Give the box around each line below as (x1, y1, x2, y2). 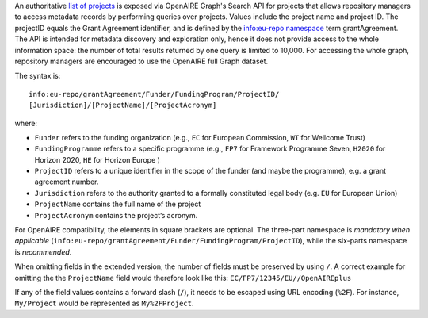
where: (14, 118, 38, 128)
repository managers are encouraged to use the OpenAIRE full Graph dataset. (14, 56, 269, 66)
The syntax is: (14, 71, 61, 81)
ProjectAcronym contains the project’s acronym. (34, 210, 198, 220)
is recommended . (14, 247, 72, 257)
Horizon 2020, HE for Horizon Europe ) (34, 155, 160, 164)
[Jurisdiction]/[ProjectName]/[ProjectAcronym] (29, 101, 217, 110)
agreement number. (34, 177, 99, 186)
